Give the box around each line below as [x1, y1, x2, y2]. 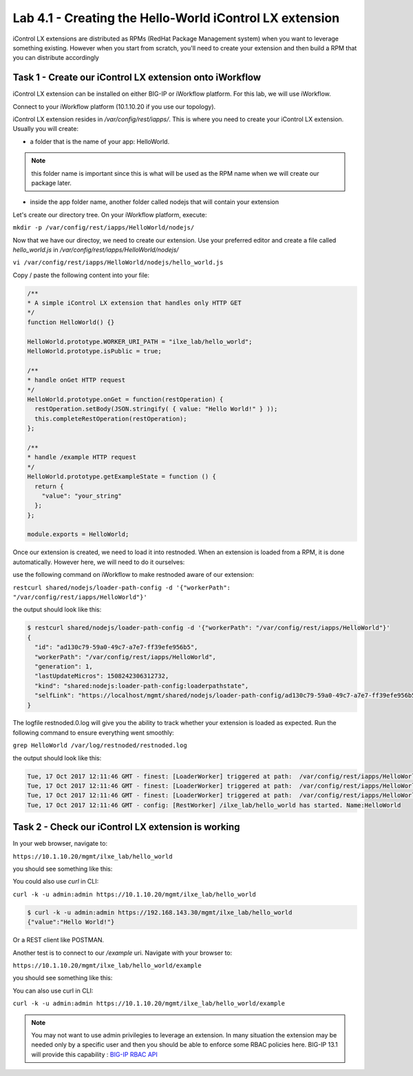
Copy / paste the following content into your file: [12, 271, 150, 279]
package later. [31, 179, 72, 187]
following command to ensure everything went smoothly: [12, 728, 175, 737]
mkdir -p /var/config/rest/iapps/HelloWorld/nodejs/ [12, 224, 195, 232]
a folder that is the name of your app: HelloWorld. [30, 137, 170, 145]
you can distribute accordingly [12, 54, 99, 62]
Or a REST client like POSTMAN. [12, 936, 105, 944]
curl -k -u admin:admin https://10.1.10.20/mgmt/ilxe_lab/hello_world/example [12, 999, 286, 1008]
